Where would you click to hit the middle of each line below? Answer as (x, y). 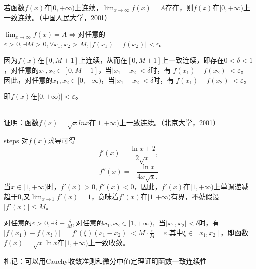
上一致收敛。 (109, 242)
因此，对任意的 (28, 79)
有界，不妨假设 (195, 196)
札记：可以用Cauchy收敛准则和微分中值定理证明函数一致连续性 (105, 260)
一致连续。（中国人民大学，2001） (58, 17)
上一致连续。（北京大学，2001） (169, 122)
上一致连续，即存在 (193, 60)
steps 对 (16, 141)
